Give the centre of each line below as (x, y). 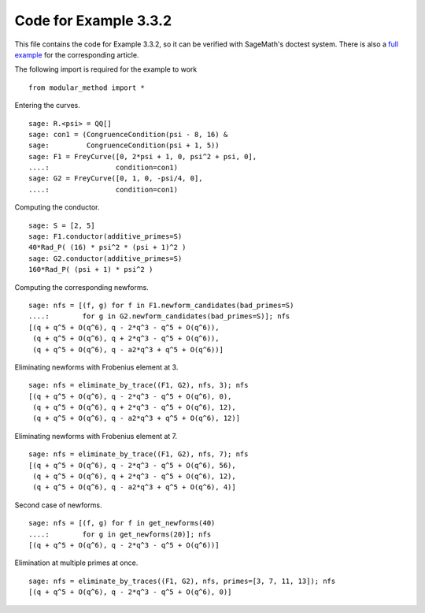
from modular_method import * (87, 87)
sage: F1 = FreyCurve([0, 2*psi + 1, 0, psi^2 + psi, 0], (143, 156)
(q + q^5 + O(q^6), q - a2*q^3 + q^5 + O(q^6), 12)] (136, 418)
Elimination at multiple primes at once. (76, 563)
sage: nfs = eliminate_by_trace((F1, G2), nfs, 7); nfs (139, 454)
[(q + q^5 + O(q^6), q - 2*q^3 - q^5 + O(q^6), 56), (132, 465)
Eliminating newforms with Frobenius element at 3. (96, 367)
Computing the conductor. (57, 207)
